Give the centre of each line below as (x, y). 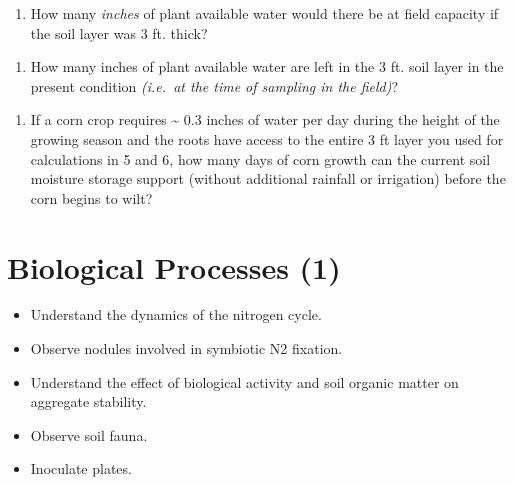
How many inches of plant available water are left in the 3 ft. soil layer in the (267, 66)
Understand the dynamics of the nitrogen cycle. (176, 314)
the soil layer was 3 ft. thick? (119, 32)
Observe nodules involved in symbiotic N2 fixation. (186, 348)
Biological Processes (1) (174, 266)
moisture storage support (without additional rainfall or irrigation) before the (268, 178)
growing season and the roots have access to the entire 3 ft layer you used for (267, 138)
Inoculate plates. (81, 468)
